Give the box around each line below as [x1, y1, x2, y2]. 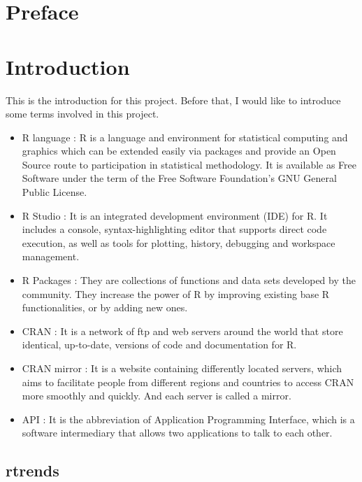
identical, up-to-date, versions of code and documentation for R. [22, 337, 297, 352]
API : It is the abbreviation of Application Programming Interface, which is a [22, 411, 355, 426]
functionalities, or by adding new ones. [22, 300, 188, 315]
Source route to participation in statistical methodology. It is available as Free [22, 157, 357, 171]
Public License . [22, 185, 87, 199]
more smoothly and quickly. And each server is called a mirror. [22, 388, 291, 403]
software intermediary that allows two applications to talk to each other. [22, 425, 333, 440]
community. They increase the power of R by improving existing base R [22, 286, 330, 301]
